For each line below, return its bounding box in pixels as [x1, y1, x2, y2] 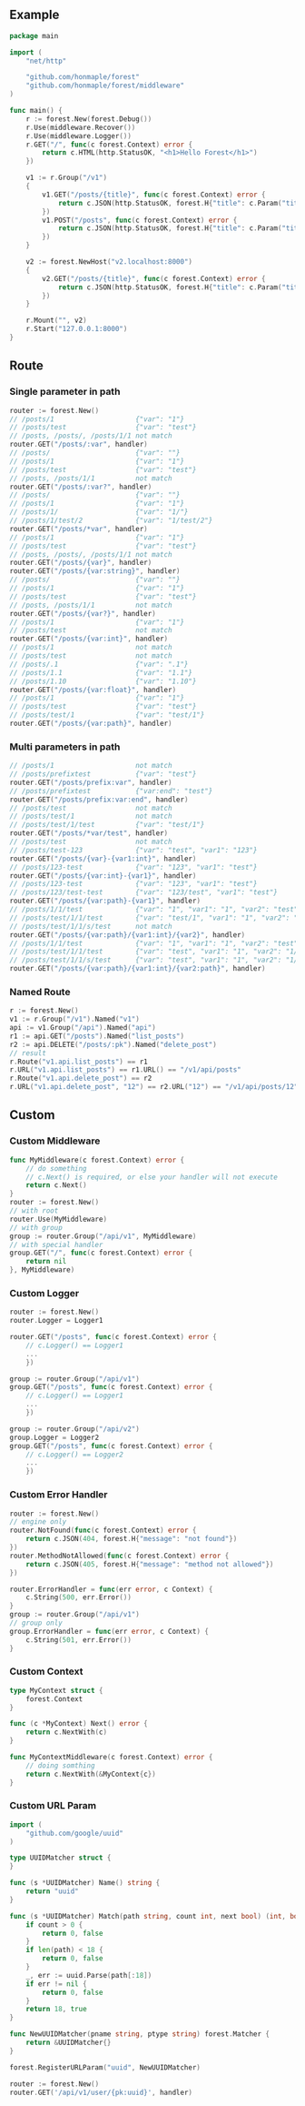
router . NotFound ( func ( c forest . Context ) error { [9, 1526, 197, 1536]
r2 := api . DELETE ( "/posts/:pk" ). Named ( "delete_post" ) [9, 1040, 218, 1049]
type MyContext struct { [9, 1686, 103, 1695]
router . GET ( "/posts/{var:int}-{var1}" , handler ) [9, 871, 197, 881]
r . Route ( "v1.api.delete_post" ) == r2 [9, 1073, 152, 1083]
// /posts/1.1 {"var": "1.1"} [9, 668, 193, 677]
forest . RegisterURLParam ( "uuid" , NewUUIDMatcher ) [9, 2062, 202, 2072]
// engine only [9, 1517, 67, 1527]
